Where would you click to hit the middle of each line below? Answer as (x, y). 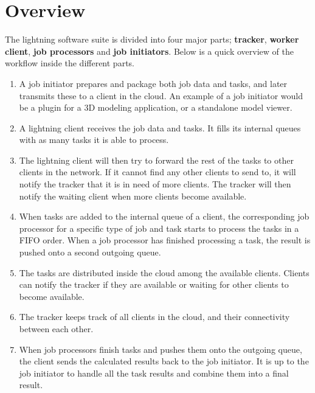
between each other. (56, 329)
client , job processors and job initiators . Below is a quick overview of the (149, 51)
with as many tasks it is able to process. (94, 140)
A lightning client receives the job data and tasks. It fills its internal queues (160, 127)
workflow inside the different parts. (70, 63)
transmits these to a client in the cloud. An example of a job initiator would (161, 95)
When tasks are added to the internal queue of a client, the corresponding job (164, 216)
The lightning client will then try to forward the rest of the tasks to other (156, 160)
